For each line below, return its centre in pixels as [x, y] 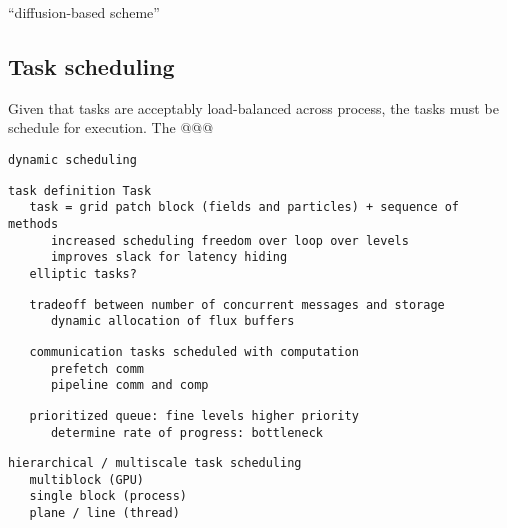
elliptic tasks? [83, 273]
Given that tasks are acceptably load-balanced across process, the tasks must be [253, 107]
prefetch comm [97, 368]
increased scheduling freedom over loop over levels [229, 240]
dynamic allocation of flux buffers [172, 321]
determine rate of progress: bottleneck [186, 432]
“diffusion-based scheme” [84, 12]
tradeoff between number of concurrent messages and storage [237, 304]
